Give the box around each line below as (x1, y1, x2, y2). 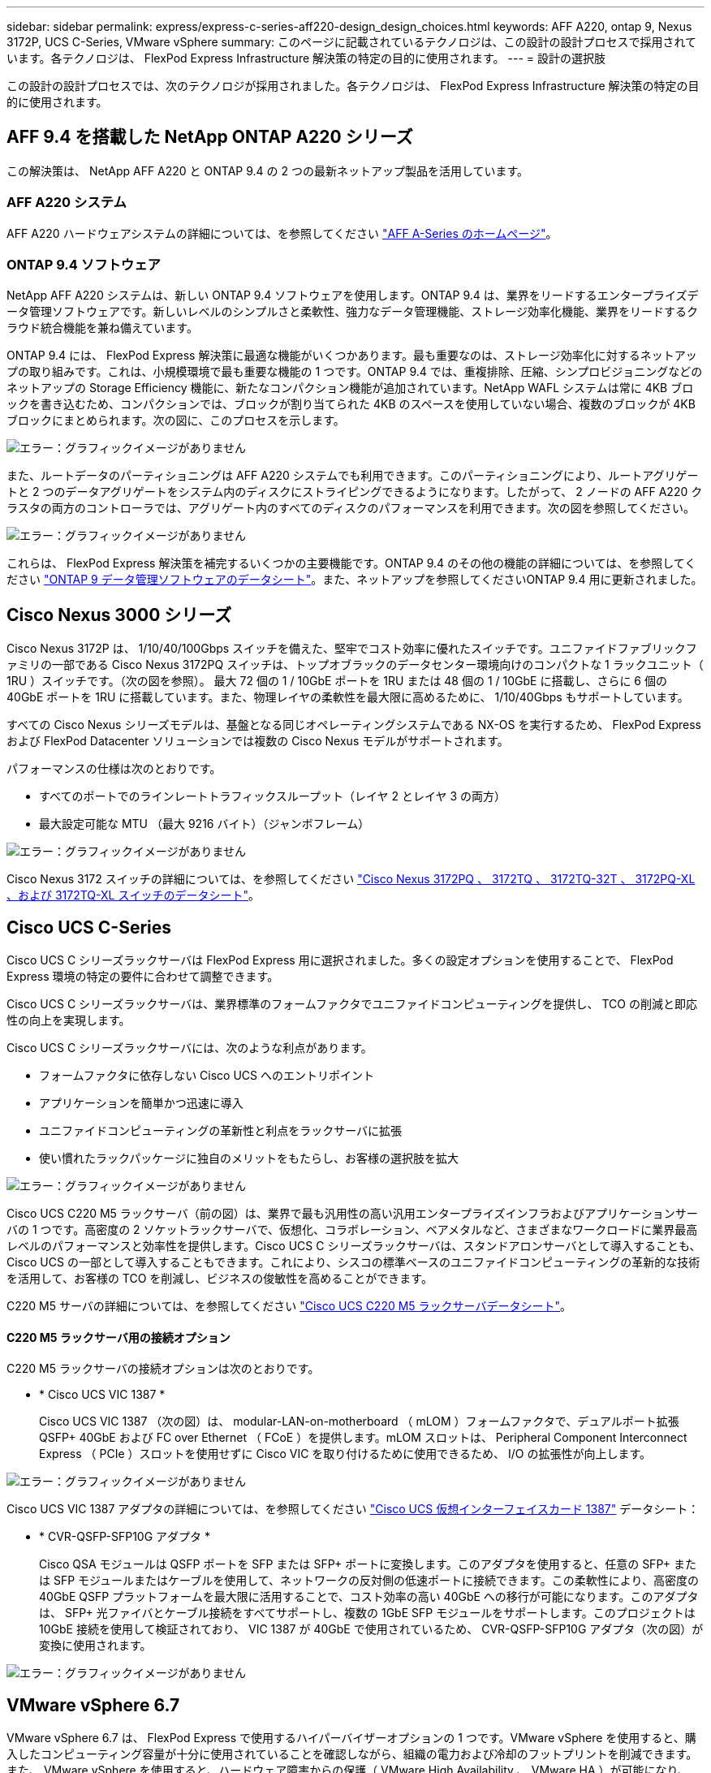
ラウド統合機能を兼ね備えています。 (6, 321, 198, 335)
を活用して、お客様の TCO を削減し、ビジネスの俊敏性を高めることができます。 (6, 1271, 433, 1286)
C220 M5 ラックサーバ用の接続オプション (6, 1330, 231, 1344)
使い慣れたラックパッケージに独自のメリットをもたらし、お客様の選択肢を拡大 (39, 1151, 459, 1166)
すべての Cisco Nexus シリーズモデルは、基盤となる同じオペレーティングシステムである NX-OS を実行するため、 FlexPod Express (6, 718, 701, 732)
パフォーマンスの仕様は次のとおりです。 (6, 761, 222, 776)
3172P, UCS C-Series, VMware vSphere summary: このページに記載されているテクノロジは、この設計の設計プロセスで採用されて (6, 35, 697, 49)
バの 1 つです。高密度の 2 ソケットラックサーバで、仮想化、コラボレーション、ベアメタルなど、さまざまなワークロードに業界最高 (6, 1223, 698, 1237)
